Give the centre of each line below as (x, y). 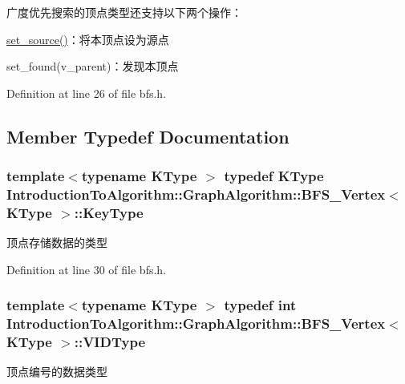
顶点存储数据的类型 (57, 243)
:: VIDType (110, 342)
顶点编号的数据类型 (57, 372)
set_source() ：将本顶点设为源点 (88, 39)
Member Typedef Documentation (148, 136)
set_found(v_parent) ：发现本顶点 (93, 66)
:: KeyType (109, 212)
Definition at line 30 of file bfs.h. (87, 269)
